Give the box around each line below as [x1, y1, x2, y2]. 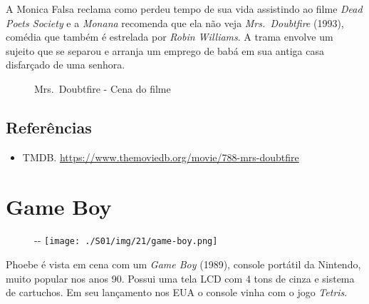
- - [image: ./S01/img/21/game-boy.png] [34, 233, 218, 248]
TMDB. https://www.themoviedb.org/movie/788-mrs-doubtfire [22, 149, 299, 164]
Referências [6, 116, 92, 138]
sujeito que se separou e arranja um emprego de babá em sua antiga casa [6, 43, 324, 58]
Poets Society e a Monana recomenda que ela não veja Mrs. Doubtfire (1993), [6, 15, 344, 30]
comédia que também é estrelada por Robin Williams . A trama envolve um [6, 29, 333, 44]
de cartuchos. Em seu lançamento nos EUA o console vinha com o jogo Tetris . [6, 285, 348, 300]
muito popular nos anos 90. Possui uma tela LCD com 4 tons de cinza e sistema [6, 270, 355, 285]
